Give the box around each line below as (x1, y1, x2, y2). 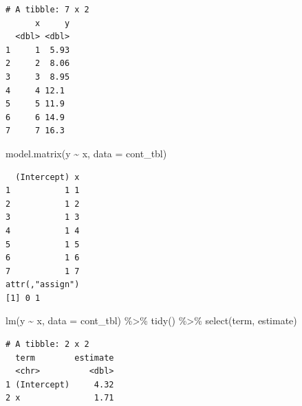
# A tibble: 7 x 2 (6, 5, 89, 14)
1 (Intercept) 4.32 (6, 379, 114, 390)
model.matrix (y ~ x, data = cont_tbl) (6, 146, 167, 160)
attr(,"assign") (6, 280, 80, 290)
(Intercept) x (15, 172, 80, 182)
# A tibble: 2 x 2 (6, 339, 89, 350)
